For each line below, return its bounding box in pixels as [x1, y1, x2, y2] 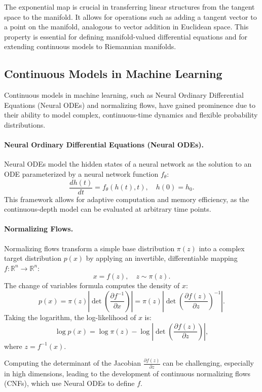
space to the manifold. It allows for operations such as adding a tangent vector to [4, 11, 257, 22]
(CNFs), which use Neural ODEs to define [4, 378, 135, 388]
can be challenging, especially [163, 358, 254, 368]
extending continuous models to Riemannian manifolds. [4, 41, 176, 52]
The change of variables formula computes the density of [4, 280, 180, 291]
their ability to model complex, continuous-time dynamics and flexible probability [4, 109, 258, 120]
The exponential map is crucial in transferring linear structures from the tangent [4, 2, 255, 12]
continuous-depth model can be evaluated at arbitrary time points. [4, 204, 211, 214]
